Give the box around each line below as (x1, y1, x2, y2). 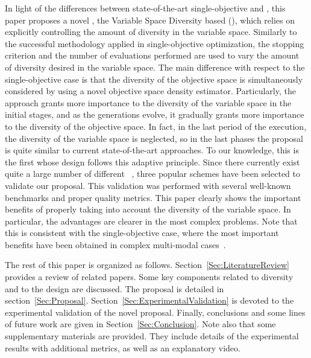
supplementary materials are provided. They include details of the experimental (5, 330, 299, 342)
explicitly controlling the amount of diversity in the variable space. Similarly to (5, 25, 297, 38)
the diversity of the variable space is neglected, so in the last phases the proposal (5, 132, 303, 144)
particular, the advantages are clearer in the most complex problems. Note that (5, 214, 298, 227)
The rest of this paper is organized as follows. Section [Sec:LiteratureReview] (5, 258, 289, 271)
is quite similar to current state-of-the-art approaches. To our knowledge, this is (5, 144, 299, 156)
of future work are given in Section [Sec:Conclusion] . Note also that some (5, 318, 276, 330)
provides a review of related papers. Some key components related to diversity (5, 270, 294, 283)
